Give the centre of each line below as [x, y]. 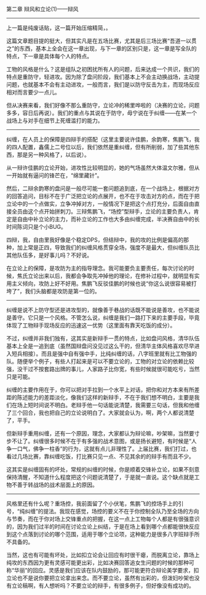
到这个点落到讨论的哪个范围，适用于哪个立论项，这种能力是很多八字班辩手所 [103, 534]
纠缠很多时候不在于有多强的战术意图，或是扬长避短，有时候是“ [112, 441]
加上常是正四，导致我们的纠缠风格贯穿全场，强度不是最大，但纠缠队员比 [108, 248]
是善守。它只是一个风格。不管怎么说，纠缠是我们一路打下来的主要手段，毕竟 [103, 317]
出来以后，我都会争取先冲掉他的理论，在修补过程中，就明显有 [116, 276]
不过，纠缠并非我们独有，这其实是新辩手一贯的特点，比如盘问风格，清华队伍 [103, 338]
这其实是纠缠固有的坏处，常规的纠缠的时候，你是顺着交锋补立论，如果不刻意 [103, 469]
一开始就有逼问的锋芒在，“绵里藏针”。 [55, 175]
